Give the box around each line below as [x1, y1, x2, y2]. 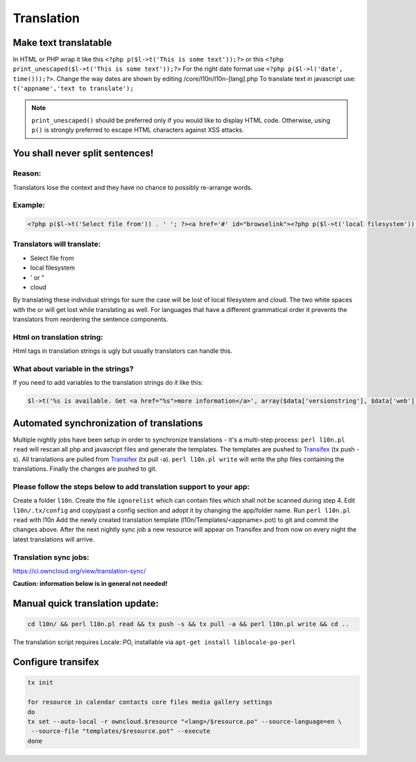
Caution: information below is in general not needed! [12, 580, 168, 588]
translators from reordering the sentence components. [12, 315, 168, 324]
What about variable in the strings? [12, 364, 135, 374]
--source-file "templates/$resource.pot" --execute [31, 727, 211, 735]
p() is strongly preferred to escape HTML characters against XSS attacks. [31, 125, 245, 135]
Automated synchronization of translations [12, 417, 203, 429]
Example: [12, 200, 45, 210]
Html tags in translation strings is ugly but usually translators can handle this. [12, 347, 233, 355]
